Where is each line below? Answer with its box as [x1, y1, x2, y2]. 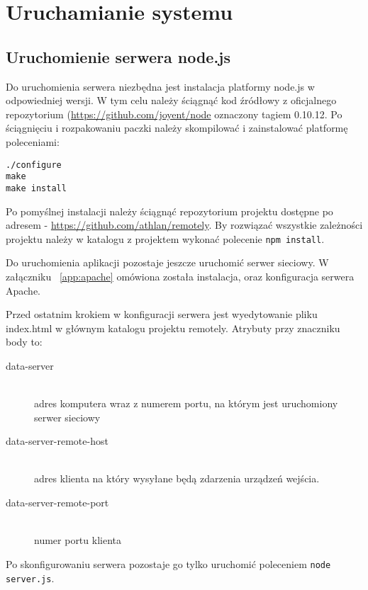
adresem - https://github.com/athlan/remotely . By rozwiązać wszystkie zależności [6, 217, 363, 232]
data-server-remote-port [6, 495, 109, 510]
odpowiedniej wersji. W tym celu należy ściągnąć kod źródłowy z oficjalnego [6, 93, 337, 108]
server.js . [6, 570, 55, 585]
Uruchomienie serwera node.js [6, 45, 231, 67]
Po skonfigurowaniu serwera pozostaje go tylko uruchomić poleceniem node [6, 556, 331, 571]
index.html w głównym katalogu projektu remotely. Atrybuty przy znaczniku [6, 320, 340, 335]
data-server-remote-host [6, 433, 108, 448]
